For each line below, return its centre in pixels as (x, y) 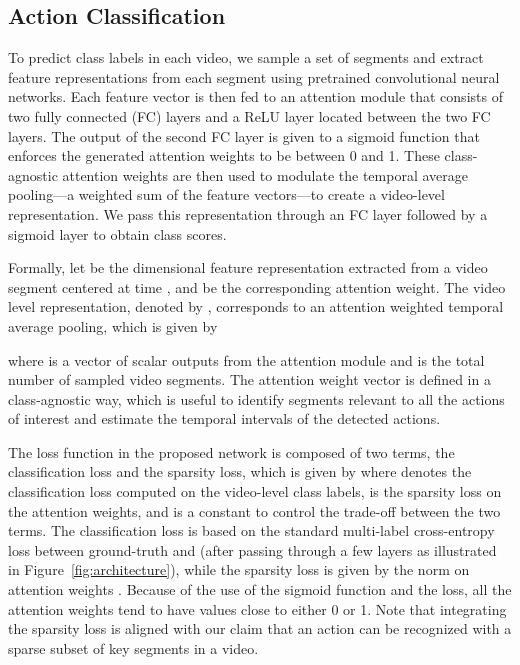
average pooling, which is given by (113, 325)
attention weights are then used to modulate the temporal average (265, 174)
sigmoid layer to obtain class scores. (117, 233)
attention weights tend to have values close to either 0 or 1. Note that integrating (257, 608)
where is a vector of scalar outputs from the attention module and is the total (246, 359)
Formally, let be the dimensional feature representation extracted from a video (248, 267)
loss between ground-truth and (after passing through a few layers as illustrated (252, 549)
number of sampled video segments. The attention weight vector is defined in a (249, 379)
